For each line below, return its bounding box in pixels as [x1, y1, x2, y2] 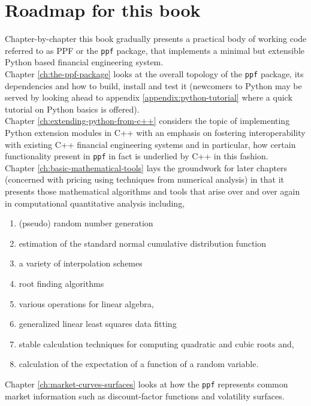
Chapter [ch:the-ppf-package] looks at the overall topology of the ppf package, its [5, 67, 304, 80]
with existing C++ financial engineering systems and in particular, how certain [5, 138, 296, 150]
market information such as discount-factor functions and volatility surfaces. [5, 389, 285, 402]
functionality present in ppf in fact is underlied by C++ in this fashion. [5, 150, 268, 162]
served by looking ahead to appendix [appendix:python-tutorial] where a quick [5, 91, 292, 104]
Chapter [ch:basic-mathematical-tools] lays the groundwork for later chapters [5, 161, 288, 174]
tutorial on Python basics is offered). [5, 102, 140, 115]
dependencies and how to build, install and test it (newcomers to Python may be [5, 79, 302, 92]
